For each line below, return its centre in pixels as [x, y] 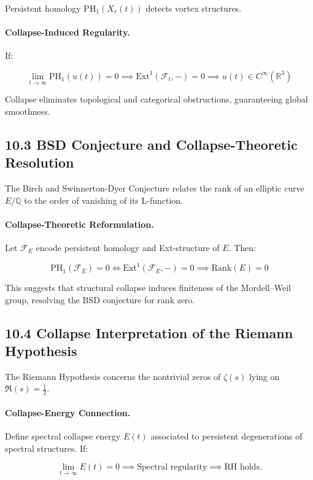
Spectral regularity [172, 467]
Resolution [40, 162]
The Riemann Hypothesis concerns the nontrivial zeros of [113, 376]
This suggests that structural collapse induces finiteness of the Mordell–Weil [148, 288]
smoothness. [28, 111]
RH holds [242, 467]
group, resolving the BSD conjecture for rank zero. [100, 299]
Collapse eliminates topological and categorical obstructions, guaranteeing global [156, 99]
